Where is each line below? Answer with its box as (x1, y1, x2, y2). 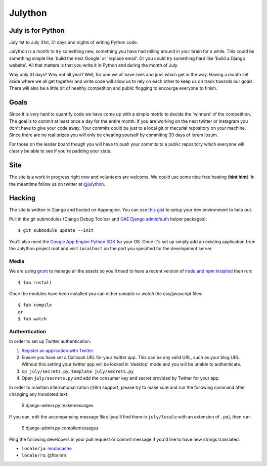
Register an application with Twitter (21, 347, 93, 354)
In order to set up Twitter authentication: (9, 338, 91, 344)
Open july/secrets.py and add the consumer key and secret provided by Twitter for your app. (21, 375, 220, 381)
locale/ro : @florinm (21, 452, 66, 458)
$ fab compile (18, 302, 52, 308)
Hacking (9, 194, 36, 203)
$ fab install (18, 280, 52, 285)
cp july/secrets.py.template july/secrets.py (21, 368, 134, 374)
